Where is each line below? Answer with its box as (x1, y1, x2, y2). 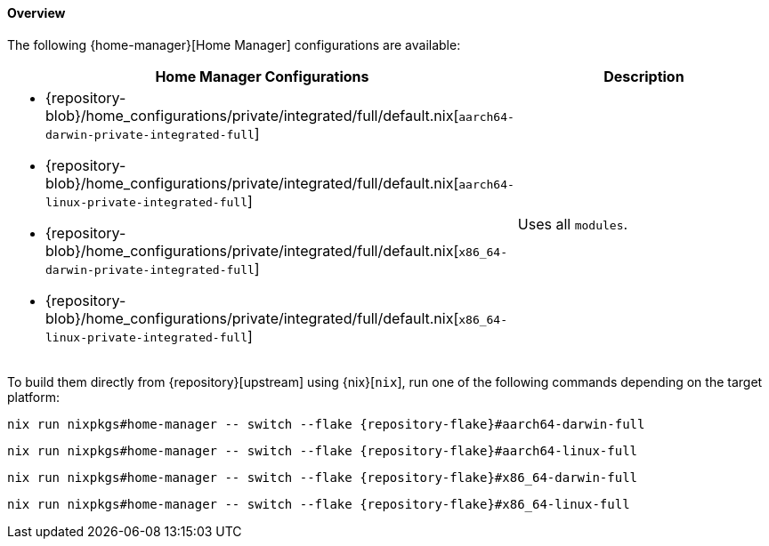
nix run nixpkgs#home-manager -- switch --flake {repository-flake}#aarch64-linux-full (7, 443, 638, 458)
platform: (7, 389, 61, 405)
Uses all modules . (517, 214, 628, 233)
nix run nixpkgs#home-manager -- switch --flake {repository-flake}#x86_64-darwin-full (7, 470, 638, 485)
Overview (7, 5, 66, 20)
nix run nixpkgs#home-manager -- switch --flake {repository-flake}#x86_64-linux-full (7, 496, 630, 511)
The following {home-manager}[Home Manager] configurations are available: (7, 36, 461, 52)
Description (603, 67, 684, 85)
